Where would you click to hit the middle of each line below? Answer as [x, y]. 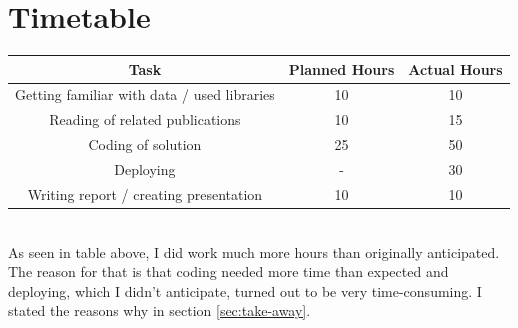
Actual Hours [455, 68]
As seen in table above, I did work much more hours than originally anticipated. [254, 251]
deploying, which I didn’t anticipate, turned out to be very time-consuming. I [245, 290]
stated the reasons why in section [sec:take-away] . [159, 310]
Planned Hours [341, 68]
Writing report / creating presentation [145, 193]
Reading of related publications [145, 119]
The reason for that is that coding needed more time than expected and [228, 271]
